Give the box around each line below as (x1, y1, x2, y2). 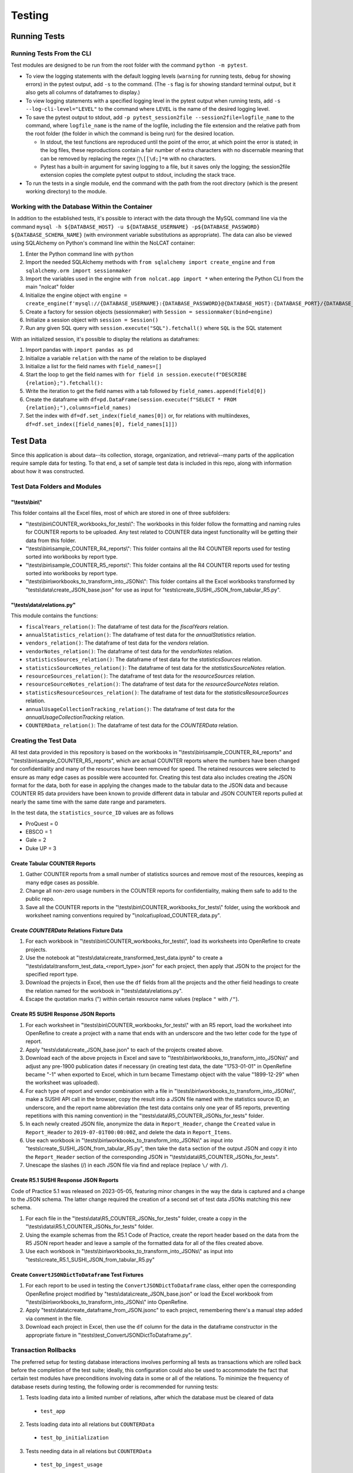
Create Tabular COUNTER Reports (11, 860, 96, 867)
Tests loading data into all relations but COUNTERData (25, 1421, 155, 1428)
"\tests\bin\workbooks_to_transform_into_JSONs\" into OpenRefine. (25, 1298, 188, 1305)
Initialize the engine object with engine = (25, 292, 128, 299)
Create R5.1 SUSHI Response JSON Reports (11, 1177, 119, 1184)
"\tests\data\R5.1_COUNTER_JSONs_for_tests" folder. (25, 1223, 154, 1230)
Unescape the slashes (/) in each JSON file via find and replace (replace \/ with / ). (25, 1161, 228, 1169)
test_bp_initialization (40, 1435, 109, 1441)
